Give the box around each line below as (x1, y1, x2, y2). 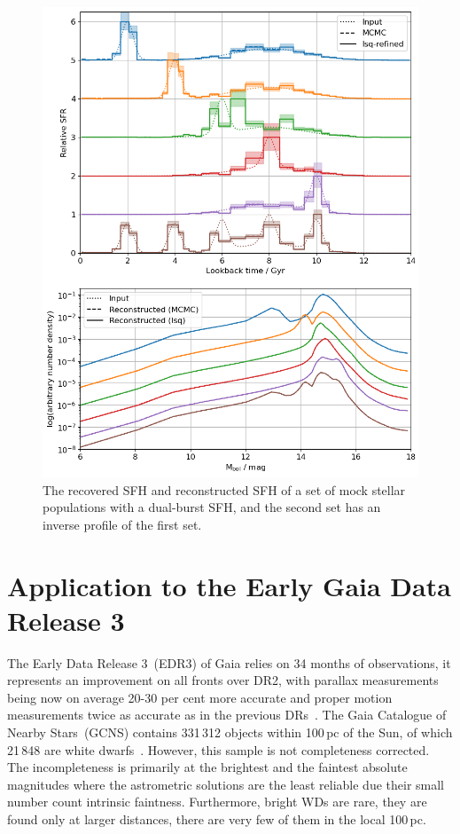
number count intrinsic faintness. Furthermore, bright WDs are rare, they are (7, 792, 427, 811)
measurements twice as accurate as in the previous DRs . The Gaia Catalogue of (7, 705, 447, 724)
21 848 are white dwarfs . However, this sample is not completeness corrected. (7, 740, 430, 759)
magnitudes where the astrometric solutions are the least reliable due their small (7, 775, 444, 793)
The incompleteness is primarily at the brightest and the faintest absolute (7, 758, 408, 776)
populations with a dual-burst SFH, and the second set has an (43, 498, 381, 516)
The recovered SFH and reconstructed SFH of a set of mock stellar (43, 480, 406, 499)
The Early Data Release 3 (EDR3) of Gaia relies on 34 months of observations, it (7, 653, 451, 672)
